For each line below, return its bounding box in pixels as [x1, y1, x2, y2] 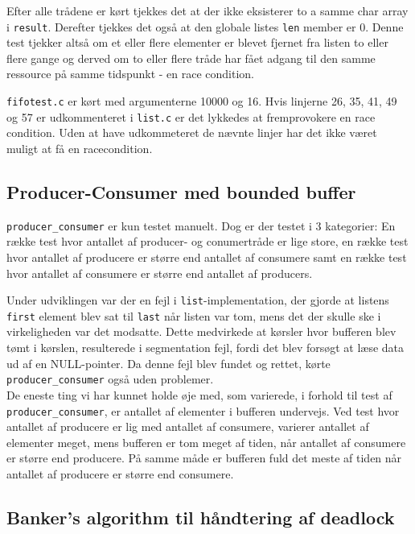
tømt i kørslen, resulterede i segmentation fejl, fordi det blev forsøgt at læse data [6, 339, 405, 356]
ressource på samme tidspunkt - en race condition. [6, 65, 255, 82]
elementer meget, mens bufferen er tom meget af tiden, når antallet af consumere [6, 433, 406, 450]
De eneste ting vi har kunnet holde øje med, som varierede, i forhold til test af [6, 386, 392, 403]
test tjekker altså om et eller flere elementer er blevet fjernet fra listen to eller [6, 34, 388, 51]
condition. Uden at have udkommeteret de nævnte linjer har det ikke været [6, 124, 377, 141]
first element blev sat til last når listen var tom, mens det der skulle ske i [6, 307, 381, 324]
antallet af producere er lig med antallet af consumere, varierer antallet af [6, 418, 369, 435]
